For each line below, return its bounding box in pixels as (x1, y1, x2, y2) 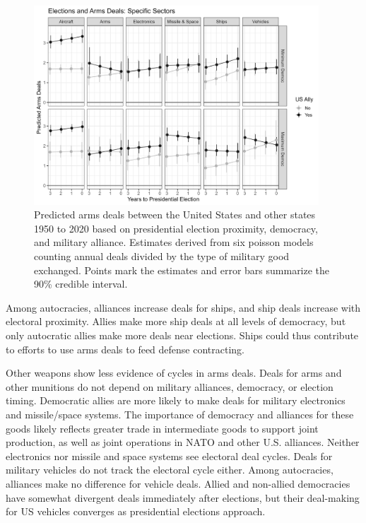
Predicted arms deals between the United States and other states (34, 207, 316, 222)
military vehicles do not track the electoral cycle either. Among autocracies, (6, 462, 333, 477)
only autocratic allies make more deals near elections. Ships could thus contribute (6, 327, 359, 342)
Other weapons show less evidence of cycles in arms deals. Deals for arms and (6, 365, 342, 380)
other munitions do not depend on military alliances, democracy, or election (6, 379, 333, 394)
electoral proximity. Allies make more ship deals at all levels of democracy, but (6, 314, 346, 329)
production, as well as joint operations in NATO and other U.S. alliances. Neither (6, 435, 360, 449)
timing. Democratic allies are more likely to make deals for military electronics (6, 393, 346, 408)
